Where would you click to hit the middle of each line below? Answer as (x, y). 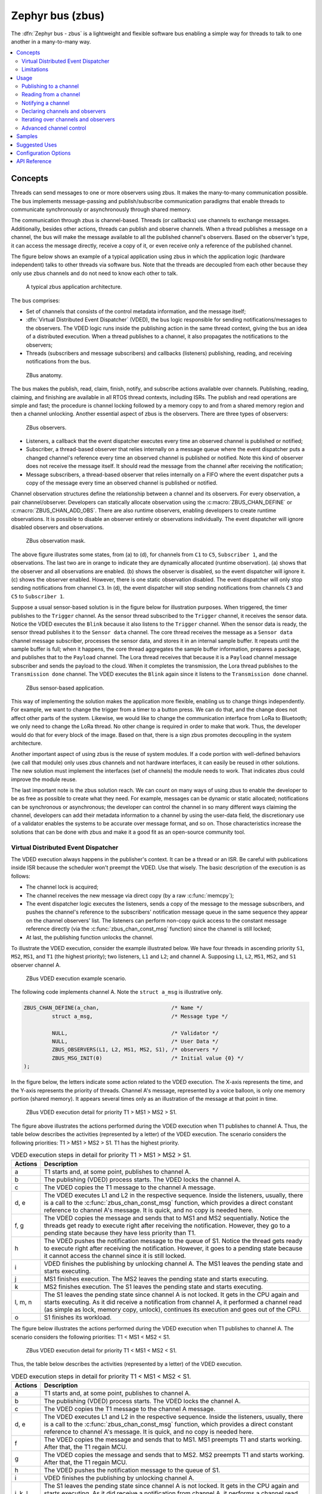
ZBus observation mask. (56, 541)
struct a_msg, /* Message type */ (140, 1016)
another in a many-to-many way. (51, 41)
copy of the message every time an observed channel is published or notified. (122, 483)
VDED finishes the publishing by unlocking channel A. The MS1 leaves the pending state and (174, 1264)
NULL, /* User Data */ (135, 1042)
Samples (27, 136)
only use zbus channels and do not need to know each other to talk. (95, 273)
